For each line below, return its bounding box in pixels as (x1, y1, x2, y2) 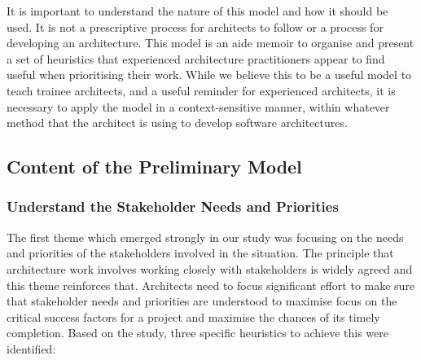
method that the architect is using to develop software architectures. (7, 114, 348, 131)
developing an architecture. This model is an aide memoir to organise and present (7, 34, 414, 51)
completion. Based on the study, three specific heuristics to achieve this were (7, 324, 388, 341)
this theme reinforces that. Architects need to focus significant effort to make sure (7, 276, 415, 293)
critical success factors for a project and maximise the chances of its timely (7, 308, 380, 325)
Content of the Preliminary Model (7, 154, 302, 179)
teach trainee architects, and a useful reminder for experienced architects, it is (7, 81, 396, 99)
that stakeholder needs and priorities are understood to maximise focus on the (7, 292, 397, 310)
